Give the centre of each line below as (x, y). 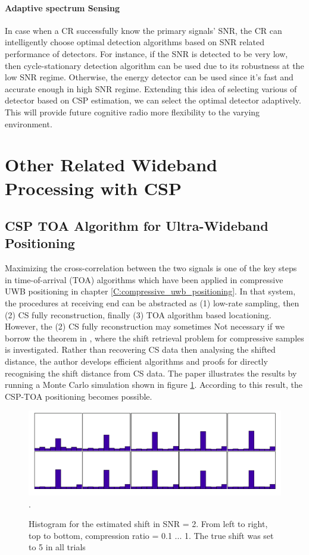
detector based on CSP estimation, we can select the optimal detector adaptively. (153, 100)
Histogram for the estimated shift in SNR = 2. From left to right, (148, 524)
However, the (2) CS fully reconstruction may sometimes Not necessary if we (145, 326)
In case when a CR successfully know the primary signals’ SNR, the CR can (143, 30)
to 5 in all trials (57, 547)
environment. (29, 123)
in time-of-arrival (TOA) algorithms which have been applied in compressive (144, 279)
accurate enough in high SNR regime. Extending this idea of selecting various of (151, 88)
